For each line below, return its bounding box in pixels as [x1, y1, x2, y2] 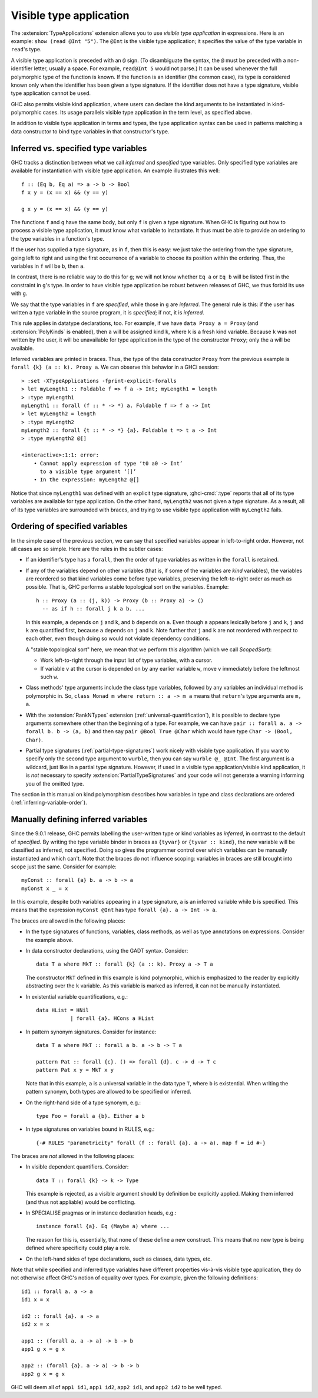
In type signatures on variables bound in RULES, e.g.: [25, 1125, 155, 1133]
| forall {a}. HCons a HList [69, 1015, 154, 1022]
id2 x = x [21, 1321, 49, 1328]
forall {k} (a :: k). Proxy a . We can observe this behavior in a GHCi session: [11, 363, 219, 371]
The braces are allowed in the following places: [11, 917, 125, 924]
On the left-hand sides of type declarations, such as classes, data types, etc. [25, 1255, 212, 1262]
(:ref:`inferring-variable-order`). [11, 799, 88, 806]
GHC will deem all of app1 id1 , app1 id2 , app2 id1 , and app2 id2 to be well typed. [11, 1384, 223, 1391]
